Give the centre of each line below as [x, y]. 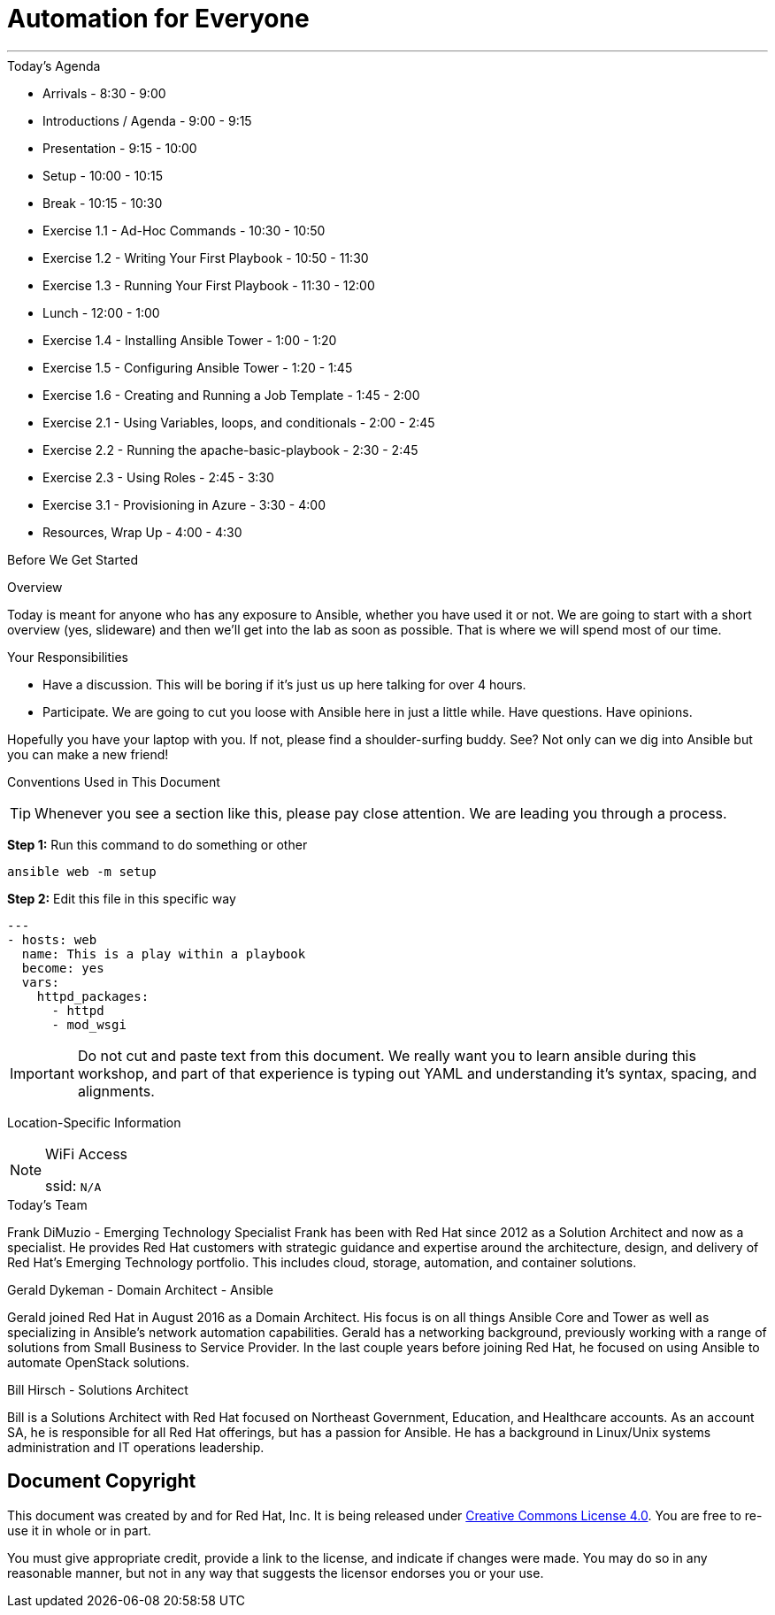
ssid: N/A [73, 1185]
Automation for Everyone [158, 19]
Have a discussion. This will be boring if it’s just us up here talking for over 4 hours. [284, 684]
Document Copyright [102, 1481]
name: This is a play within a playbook [164, 954]
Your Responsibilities [68, 657]
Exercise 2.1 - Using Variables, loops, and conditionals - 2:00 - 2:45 [239, 422]
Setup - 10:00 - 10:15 [103, 175]
